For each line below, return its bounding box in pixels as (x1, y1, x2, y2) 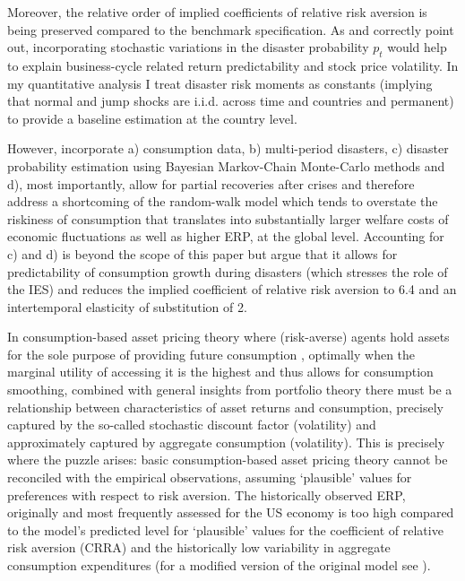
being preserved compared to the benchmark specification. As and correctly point (7, 20, 454, 39)
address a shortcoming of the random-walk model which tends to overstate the (7, 192, 438, 211)
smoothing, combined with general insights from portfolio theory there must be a (7, 380, 452, 399)
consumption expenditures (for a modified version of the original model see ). (7, 556, 431, 575)
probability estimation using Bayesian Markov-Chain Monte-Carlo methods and (7, 156, 445, 175)
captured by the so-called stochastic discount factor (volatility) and (7, 415, 376, 434)
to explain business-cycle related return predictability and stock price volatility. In (7, 56, 459, 74)
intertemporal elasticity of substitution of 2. (7, 297, 247, 316)
